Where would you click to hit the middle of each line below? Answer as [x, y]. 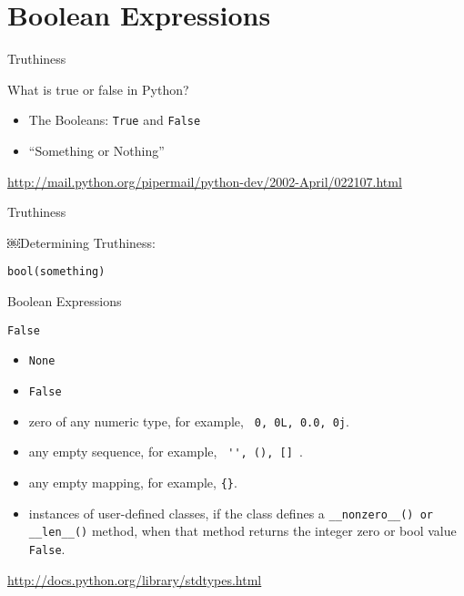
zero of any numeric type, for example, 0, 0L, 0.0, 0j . [189, 421]
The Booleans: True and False [115, 120]
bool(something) [56, 272]
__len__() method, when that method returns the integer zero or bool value [242, 531]
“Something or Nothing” [96, 150]
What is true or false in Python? [98, 89]
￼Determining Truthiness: [82, 242]
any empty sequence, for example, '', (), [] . [166, 452]
